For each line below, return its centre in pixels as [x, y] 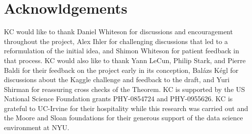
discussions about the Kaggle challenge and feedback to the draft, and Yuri [117, 79]
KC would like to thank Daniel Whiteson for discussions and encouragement [118, 32]
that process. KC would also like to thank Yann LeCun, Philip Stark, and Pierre [125, 60]
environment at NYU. [37, 127]
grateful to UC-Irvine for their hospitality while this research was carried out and [126, 108]
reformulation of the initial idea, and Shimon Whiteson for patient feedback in [122, 51]
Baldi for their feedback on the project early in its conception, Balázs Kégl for [121, 70]
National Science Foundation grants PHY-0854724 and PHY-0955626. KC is [118, 99]
